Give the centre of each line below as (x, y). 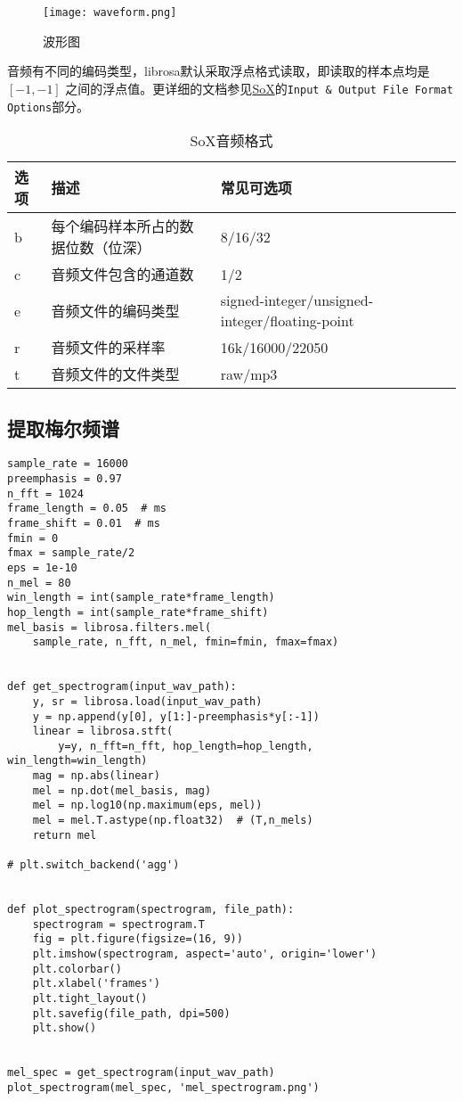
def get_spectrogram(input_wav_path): (122, 687)
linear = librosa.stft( (103, 731)
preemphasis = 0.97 (65, 479)
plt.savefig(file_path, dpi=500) (131, 1013)
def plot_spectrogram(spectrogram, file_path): (151, 910)
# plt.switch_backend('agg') (93, 865)
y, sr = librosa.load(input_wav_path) (147, 701)
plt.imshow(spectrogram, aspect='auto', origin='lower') (205, 954)
